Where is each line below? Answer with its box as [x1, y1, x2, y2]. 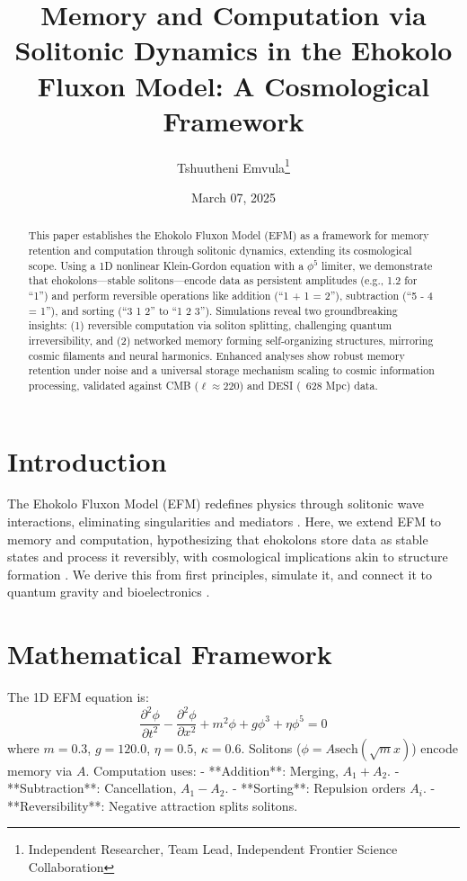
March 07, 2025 [190, 187, 277, 206]
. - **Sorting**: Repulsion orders [225, 778, 406, 797]
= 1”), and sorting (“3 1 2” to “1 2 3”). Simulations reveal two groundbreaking [28, 302, 398, 318]
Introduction [7, 442, 167, 479]
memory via [7, 760, 73, 779]
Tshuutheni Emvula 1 [177, 155, 290, 176]
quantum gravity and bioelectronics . [7, 582, 210, 601]
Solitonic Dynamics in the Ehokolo [14, 31, 453, 68]
